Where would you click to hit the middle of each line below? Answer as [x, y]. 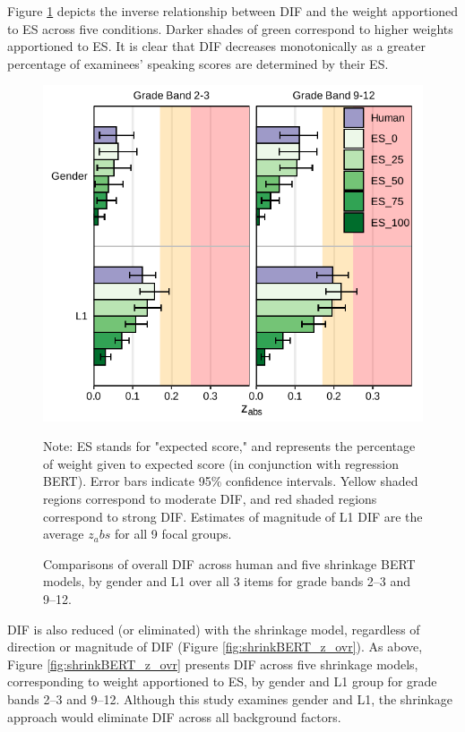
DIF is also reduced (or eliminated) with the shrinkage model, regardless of [214, 629]
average [64, 534]
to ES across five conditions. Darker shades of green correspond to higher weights [230, 28]
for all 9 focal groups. [173, 534]
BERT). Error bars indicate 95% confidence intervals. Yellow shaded [231, 481]
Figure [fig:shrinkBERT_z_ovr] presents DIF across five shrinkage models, [213, 664]
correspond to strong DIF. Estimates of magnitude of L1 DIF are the [233, 516]
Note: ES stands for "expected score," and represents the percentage [229, 446]
